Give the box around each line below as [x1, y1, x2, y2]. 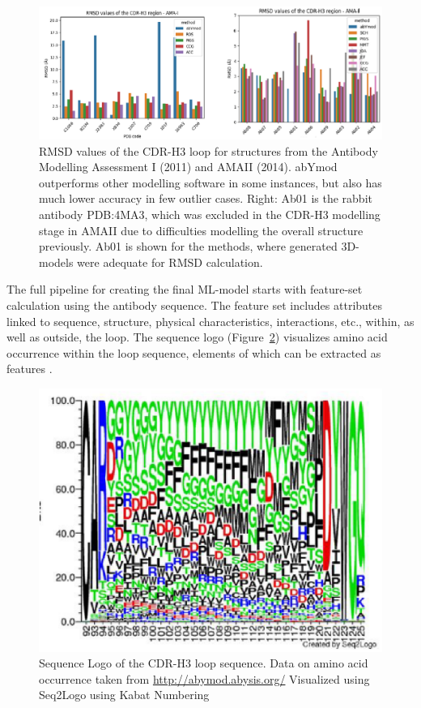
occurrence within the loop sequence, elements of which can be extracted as [6, 344, 381, 361]
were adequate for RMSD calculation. [77, 253, 263, 270]
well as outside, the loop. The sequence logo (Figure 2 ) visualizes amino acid [6, 328, 388, 345]
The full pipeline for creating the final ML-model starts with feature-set [6, 281, 363, 298]
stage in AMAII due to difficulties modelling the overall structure [39, 221, 364, 238]
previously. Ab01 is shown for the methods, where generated [39, 238, 338, 255]
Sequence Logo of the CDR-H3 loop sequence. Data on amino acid [39, 654, 368, 672]
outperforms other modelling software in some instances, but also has [39, 174, 382, 191]
